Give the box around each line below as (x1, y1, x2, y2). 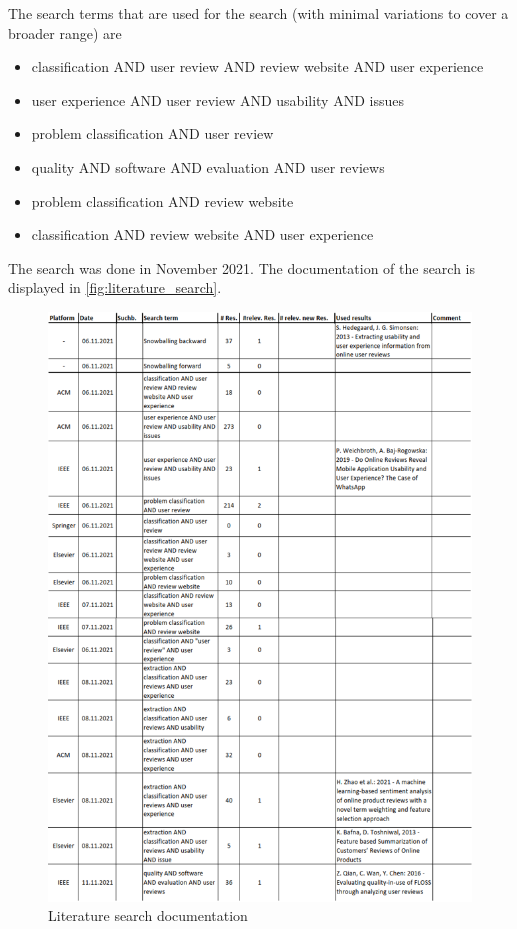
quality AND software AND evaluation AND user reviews (31, 156, 385, 177)
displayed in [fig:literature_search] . (8, 277, 222, 298)
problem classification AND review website (31, 190, 294, 211)
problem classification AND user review (31, 123, 274, 144)
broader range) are (8, 22, 122, 43)
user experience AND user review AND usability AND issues (31, 89, 404, 110)
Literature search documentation (48, 905, 248, 926)
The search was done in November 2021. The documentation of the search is (8, 257, 476, 278)
